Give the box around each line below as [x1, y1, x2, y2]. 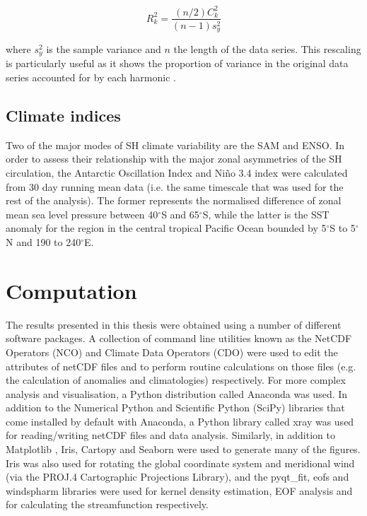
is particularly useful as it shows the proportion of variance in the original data [6, 56, 349, 71]
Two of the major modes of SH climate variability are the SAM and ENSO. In [6, 137, 345, 152]
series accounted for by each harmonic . [6, 70, 176, 85]
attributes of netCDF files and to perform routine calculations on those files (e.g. [6, 358, 356, 373]
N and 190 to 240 [6, 235, 81, 250]
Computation [6, 276, 137, 305]
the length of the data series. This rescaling [173, 42, 361, 57]
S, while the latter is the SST [202, 206, 330, 221]
